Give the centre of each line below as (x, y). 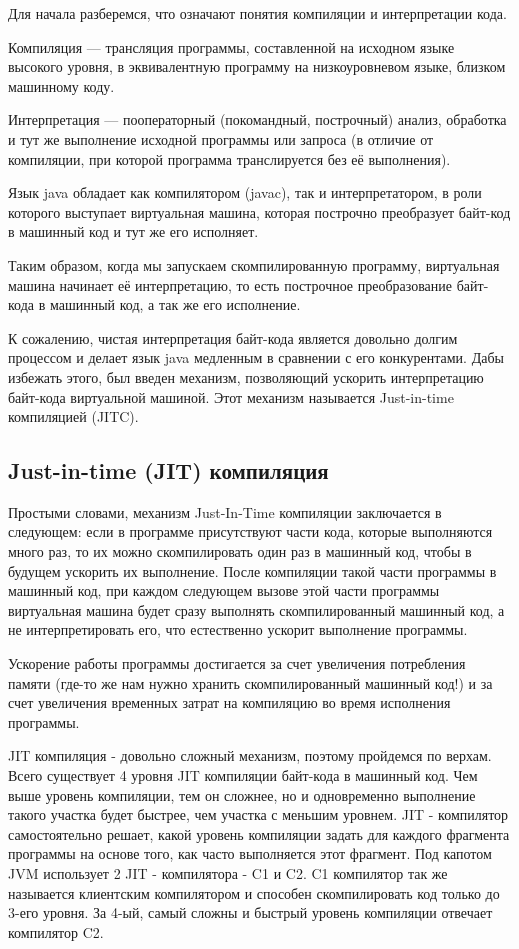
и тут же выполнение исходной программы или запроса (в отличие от (221, 138)
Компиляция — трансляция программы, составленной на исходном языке (231, 46)
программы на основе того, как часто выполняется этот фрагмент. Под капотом (250, 853)
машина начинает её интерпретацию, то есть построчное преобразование (230, 284)
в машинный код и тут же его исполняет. (133, 231)
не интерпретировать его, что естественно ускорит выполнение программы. (238, 629)
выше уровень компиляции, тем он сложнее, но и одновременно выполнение (242, 794)
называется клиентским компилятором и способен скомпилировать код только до (254, 892)
